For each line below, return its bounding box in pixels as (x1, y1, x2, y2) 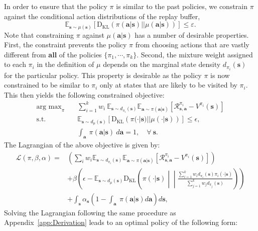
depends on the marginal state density (103, 59, 221, 69)
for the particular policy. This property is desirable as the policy (4, 69, 202, 80)
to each (4, 59, 26, 69)
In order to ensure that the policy (4, 1, 107, 11)
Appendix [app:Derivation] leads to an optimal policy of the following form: (4, 217, 238, 227)
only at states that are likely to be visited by (99, 80, 237, 90)
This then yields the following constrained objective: (4, 89, 165, 100)
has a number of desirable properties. (135, 29, 249, 40)
